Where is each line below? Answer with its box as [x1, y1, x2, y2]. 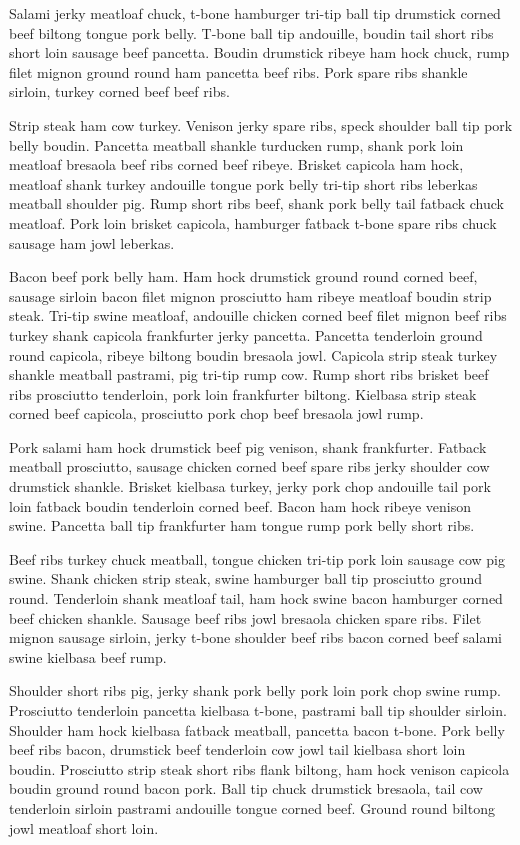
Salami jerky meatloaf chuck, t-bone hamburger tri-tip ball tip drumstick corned [9, 3, 501, 23]
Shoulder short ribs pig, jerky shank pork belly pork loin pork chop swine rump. [9, 680, 501, 701]
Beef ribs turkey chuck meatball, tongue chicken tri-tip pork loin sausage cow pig [9, 548, 506, 569]
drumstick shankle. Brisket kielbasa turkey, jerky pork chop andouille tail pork [9, 476, 491, 497]
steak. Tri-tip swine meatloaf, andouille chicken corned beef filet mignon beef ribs [9, 305, 507, 326]
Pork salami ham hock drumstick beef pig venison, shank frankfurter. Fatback [9, 436, 487, 457]
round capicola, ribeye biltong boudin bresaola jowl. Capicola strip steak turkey [9, 344, 498, 365]
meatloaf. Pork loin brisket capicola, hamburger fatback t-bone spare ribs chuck [9, 212, 497, 233]
